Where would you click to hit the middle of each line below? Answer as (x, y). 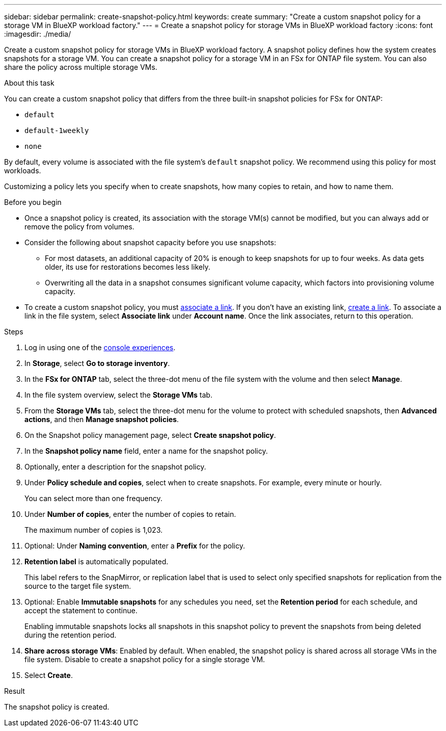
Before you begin (33, 202)
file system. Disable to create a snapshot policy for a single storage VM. (145, 659)
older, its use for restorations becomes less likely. (128, 267)
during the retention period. (71, 635)
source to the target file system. (78, 586)
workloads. (23, 171)
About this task (29, 83)
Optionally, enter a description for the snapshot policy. (115, 467)
